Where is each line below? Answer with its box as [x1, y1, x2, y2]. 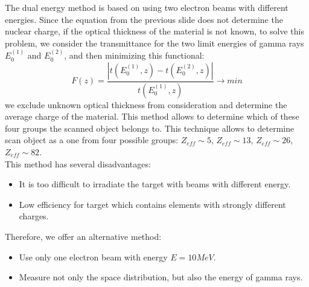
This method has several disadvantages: [5, 157, 151, 170]
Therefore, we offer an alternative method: [5, 230, 162, 242]
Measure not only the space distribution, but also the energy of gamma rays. [19, 271, 303, 283]
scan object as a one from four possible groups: [5, 134, 179, 146]
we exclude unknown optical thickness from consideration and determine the [5, 98, 287, 111]
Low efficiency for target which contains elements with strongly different [19, 198, 286, 210]
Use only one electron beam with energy [19, 250, 168, 263]
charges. [19, 210, 49, 222]
